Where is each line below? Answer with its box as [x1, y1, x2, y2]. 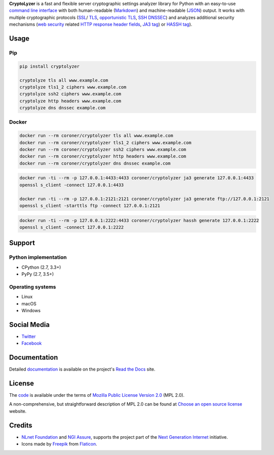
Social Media [9, 320, 50, 329]
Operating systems [9, 283, 56, 290]
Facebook [21, 340, 42, 346]
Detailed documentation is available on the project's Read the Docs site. [9, 366, 156, 372]
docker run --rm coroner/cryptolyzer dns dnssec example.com [19, 161, 171, 166]
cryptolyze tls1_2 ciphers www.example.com [19, 84, 127, 90]
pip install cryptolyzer [19, 63, 80, 69]
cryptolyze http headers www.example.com [19, 98, 121, 104]
